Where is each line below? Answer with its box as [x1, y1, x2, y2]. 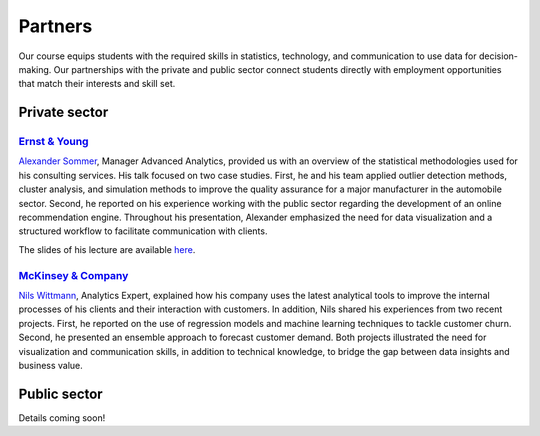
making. [18, 63, 52, 75]
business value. [18, 359, 84, 371]
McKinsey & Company [18, 268, 129, 282]
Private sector [18, 104, 109, 121]
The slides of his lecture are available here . [18, 243, 196, 255]
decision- [478, 50, 519, 62]
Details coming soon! [18, 411, 106, 424]
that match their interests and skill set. [18, 78, 176, 90]
